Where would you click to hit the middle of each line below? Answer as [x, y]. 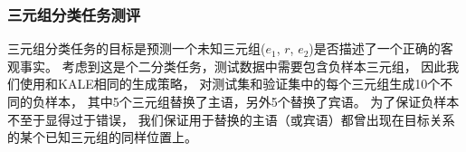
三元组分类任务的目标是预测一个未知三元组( [137, 48]
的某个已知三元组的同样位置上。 [102, 137]
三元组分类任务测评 [74, 14]
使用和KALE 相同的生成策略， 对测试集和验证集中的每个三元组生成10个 [230, 84]
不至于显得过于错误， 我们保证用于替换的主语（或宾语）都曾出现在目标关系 [231, 119]
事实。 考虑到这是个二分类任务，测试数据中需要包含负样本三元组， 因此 [233, 66]
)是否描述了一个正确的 [375, 48]
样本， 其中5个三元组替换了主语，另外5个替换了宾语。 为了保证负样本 [252, 101]
